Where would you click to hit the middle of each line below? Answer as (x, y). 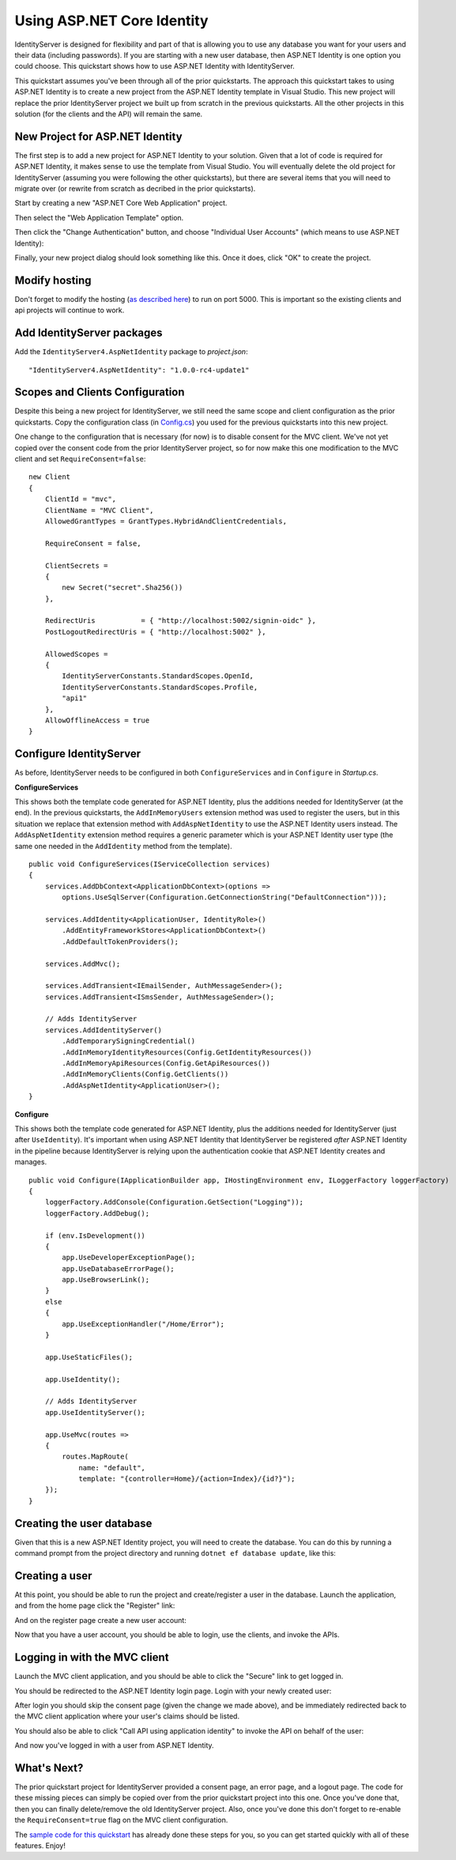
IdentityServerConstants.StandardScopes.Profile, (160, 687)
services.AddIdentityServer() (103, 1030)
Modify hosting (53, 280)
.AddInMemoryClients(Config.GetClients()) (145, 1074)
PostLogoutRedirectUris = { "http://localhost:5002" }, (155, 632)
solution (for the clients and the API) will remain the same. (109, 114)
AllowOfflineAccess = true (97, 720)
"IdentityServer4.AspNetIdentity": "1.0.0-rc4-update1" (139, 370)
